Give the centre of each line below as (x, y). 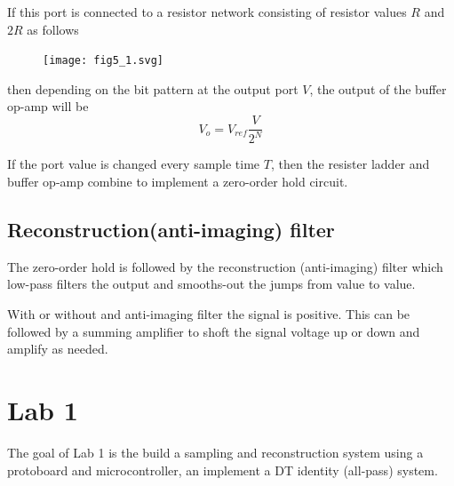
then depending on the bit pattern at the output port (153, 88)
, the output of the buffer (378, 88)
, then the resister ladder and (350, 164)
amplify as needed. (58, 349)
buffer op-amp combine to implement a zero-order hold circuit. (178, 182)
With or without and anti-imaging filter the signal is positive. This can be (209, 314)
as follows (53, 29)
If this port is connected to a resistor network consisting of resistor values (207, 12)
